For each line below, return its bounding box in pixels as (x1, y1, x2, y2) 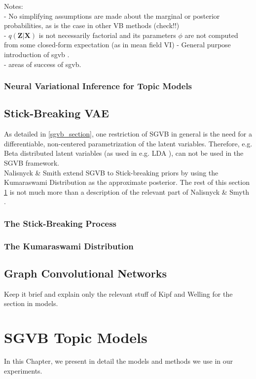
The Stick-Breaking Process (4, 217, 116, 229)
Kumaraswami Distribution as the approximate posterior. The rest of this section (4, 177, 250, 187)
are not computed (184, 30, 238, 40)
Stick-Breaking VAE (4, 105, 109, 121)
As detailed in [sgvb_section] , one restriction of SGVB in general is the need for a (4, 129, 252, 139)
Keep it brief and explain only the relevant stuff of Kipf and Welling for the (4, 288, 233, 299)
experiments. (4, 365, 42, 376)
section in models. (4, 298, 58, 309)
